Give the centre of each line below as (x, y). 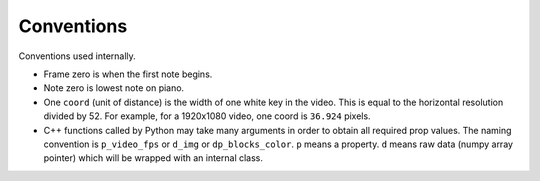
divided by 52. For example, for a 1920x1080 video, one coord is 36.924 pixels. (207, 116)
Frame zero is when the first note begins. (128, 74)
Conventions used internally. (77, 56)
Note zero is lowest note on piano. (114, 88)
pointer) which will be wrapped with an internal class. (153, 158)
